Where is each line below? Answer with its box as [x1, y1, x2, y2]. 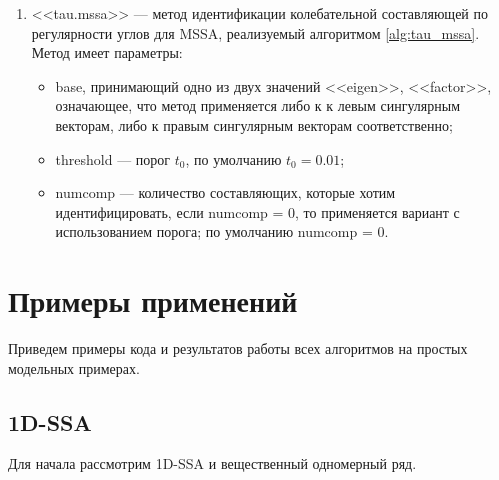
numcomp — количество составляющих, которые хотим [55, 182, 396, 203]
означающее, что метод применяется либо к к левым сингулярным [55, 95, 461, 116]
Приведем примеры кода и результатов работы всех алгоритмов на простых [8, 338, 468, 359]
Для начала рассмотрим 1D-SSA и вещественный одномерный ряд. [8, 453, 417, 474]
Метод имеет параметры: [31, 42, 183, 63]
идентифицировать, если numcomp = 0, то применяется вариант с [55, 201, 460, 222]
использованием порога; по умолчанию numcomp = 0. [55, 221, 389, 242]
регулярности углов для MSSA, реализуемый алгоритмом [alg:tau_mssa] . [31, 22, 480, 43]
